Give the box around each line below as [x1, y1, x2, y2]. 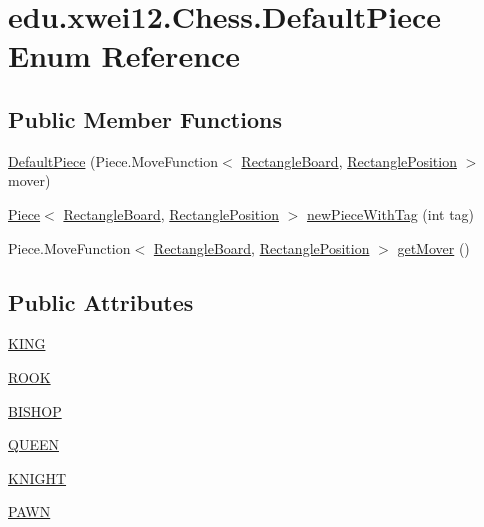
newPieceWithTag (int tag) [306, 203, 475, 224]
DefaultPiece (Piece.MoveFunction [8, 150, 219, 171]
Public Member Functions [8, 103, 282, 134]
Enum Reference [8, 35, 241, 76]
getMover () [397, 237, 470, 258]
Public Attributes [8, 286, 194, 317]
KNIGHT [8, 467, 67, 488]
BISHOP [8, 400, 62, 421]
